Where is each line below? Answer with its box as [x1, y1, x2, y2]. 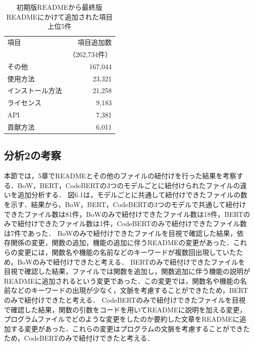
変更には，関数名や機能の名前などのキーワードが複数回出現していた [17, 247, 236, 257]
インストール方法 [7, 85, 62, 96]
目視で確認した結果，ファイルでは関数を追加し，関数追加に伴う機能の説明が [4, 266, 250, 276]
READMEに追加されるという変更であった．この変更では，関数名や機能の [4, 275, 240, 286]
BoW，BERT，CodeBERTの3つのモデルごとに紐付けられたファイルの [17, 180, 240, 190]
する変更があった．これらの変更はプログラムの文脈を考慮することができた [10, 323, 250, 333]
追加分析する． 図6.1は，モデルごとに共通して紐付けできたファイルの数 [17, 190, 248, 200]
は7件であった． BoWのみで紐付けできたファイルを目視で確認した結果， [4, 228, 237, 238]
